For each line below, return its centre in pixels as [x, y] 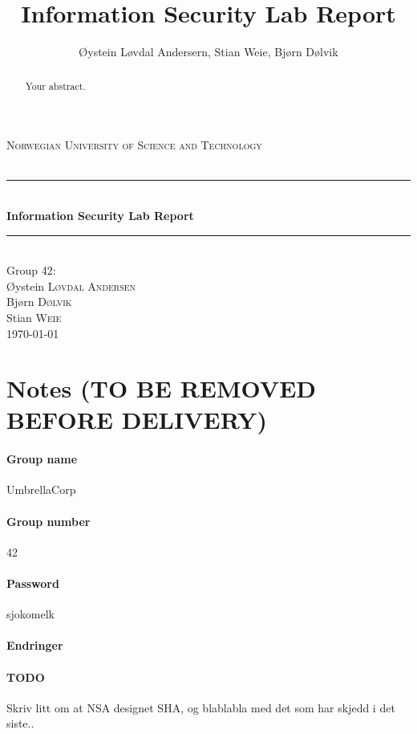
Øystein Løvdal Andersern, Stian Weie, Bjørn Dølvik [208, 52]
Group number [49, 521]
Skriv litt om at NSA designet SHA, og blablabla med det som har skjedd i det [201, 707]
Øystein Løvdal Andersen [71, 285]
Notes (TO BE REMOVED [162, 388]
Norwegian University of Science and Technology [134, 145]
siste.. [20, 723]
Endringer [35, 645]
